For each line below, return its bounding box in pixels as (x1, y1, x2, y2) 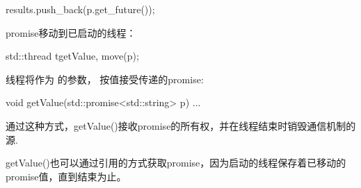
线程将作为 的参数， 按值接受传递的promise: (6, 71, 204, 86)
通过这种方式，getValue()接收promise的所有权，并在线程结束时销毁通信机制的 (6, 118, 356, 133)
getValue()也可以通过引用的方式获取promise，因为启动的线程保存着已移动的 (6, 155, 346, 170)
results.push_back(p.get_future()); (6, 2, 155, 16)
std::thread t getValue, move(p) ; (6, 49, 139, 63)
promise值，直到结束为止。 (6, 169, 127, 183)
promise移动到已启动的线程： (6, 25, 136, 40)
